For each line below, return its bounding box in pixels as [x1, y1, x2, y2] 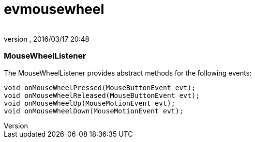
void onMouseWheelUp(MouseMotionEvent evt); [4, 99, 176, 107]
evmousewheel [4, 1, 105, 17]
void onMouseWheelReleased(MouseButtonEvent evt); [4, 91, 200, 99]
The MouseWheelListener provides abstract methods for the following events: [4, 68, 252, 77]
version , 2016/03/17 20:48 [4, 34, 90, 43]
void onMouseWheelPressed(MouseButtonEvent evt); [4, 83, 196, 92]
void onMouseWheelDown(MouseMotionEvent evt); [4, 107, 183, 115]
